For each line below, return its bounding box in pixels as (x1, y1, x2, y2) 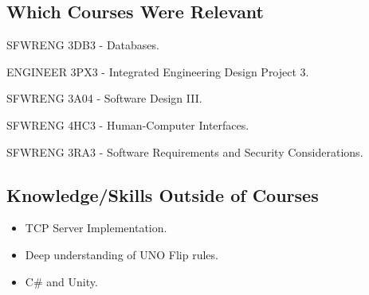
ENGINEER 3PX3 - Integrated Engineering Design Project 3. (6, 63, 309, 80)
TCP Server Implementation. (25, 219, 167, 236)
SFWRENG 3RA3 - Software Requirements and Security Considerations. (6, 143, 363, 160)
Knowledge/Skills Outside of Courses (6, 182, 319, 207)
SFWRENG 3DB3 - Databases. (6, 37, 159, 53)
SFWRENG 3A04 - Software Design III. (6, 90, 202, 107)
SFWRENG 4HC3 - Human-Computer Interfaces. (6, 116, 249, 133)
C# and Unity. (25, 273, 98, 289)
